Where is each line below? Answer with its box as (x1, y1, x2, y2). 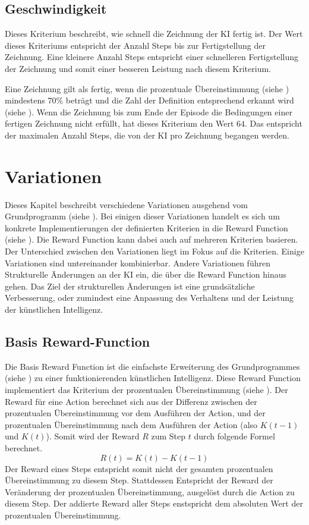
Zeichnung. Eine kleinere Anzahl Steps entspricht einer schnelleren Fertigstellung (5, 51, 299, 63)
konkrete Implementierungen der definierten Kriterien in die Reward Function (5, 221, 288, 234)
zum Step (151, 430, 185, 442)
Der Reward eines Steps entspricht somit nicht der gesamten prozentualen (5, 462, 273, 474)
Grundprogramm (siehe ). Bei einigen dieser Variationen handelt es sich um (5, 210, 280, 222)
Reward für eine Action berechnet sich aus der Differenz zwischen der (5, 395, 257, 407)
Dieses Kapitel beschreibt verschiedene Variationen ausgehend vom (5, 198, 248, 210)
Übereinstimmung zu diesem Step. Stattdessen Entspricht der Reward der (5, 474, 273, 486)
